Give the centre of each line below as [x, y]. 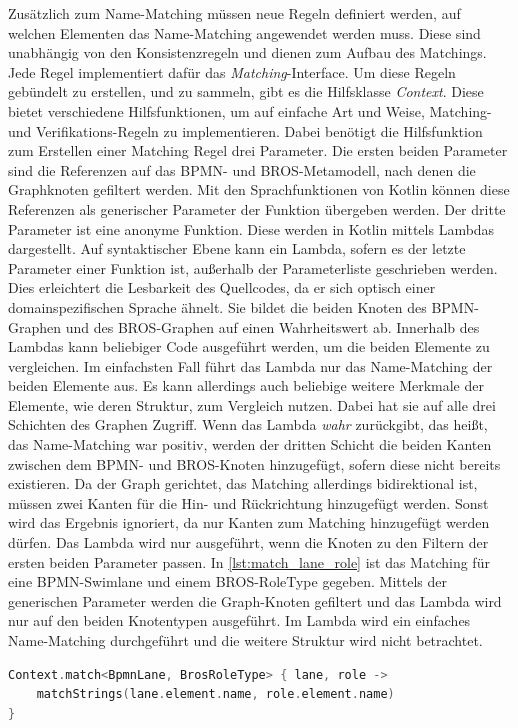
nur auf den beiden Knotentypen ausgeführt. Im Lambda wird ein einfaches [239, 620]
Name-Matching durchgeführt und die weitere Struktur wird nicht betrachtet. [245, 640]
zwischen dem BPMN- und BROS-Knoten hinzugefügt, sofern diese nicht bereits [254, 463]
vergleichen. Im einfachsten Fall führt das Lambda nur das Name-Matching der [250, 365]
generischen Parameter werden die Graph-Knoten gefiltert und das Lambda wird [255, 600]
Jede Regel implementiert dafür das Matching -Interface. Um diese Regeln [232, 71]
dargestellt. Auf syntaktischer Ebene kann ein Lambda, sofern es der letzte [237, 248]
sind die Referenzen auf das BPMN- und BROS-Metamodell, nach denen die [242, 169]
